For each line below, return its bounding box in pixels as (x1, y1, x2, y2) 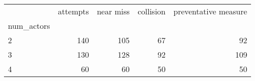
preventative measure (173, 5, 248, 17)
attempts (58, 5, 89, 17)
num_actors (8, 20, 50, 31)
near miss (96, 5, 130, 17)
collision (137, 5, 166, 17)
